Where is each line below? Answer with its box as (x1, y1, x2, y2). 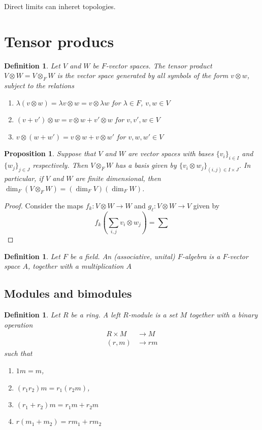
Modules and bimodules (4, 285, 132, 301)
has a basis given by (115, 160, 177, 170)
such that (4, 348, 32, 359)
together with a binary (189, 309, 258, 320)
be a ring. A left (71, 309, 121, 320)
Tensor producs (4, 30, 114, 51)
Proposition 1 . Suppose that (4, 148, 96, 159)
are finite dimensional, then (75, 173, 161, 184)
